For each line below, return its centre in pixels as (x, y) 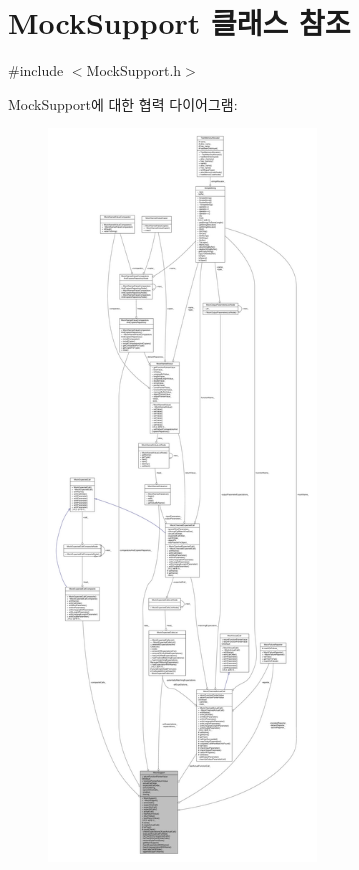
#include (36, 70)
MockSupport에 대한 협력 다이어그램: (123, 103)
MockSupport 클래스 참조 (179, 22)
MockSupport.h (134, 70)
